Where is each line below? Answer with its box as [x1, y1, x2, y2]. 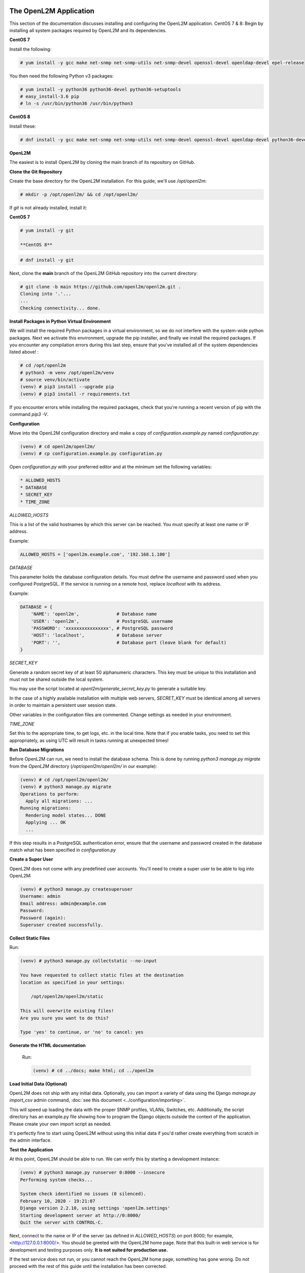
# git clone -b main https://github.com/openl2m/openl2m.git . [20, 284, 181, 290]
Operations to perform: [20, 791, 80, 797]
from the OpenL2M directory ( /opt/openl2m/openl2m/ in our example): [9, 763, 157, 769]
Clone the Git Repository [9, 169, 63, 175]
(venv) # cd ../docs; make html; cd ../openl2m [33, 1067, 154, 1073]
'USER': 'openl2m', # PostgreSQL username [30, 618, 173, 624]
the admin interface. [9, 1137, 52, 1143]
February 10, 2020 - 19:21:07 [20, 1198, 96, 1204]
